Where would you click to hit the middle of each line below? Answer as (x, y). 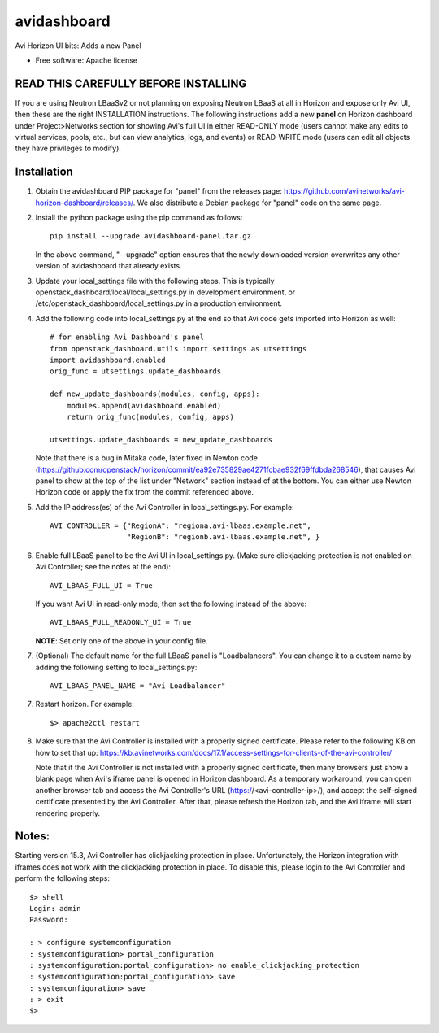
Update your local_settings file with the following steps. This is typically (155, 281)
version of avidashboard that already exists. (109, 266)
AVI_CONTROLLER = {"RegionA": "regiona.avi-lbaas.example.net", (181, 526)
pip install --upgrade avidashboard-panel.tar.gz (151, 236)
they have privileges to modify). (68, 148)
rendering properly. (68, 813)
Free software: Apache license (87, 60)
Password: (49, 920)
